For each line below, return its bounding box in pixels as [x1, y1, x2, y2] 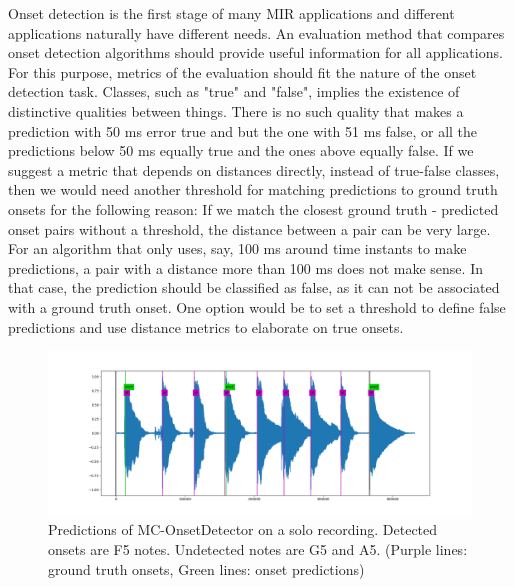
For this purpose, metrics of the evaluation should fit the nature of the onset [8, 61, 477, 82]
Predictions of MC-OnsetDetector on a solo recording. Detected [48, 519, 438, 540]
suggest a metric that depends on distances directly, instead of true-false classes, [8, 159, 500, 180]
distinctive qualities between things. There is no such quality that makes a [8, 100, 464, 121]
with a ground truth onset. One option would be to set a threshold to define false [8, 296, 506, 317]
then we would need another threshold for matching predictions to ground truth [8, 179, 498, 200]
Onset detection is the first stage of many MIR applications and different [8, 3, 455, 23]
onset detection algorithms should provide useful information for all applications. [8, 42, 503, 63]
